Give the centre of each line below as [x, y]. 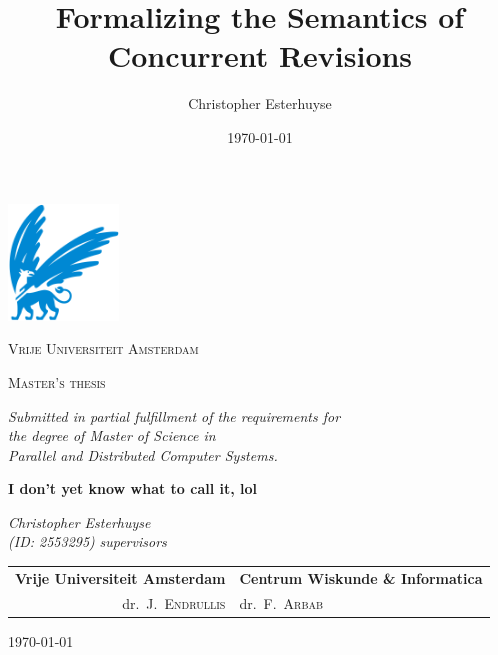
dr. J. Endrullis [174, 602]
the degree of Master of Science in [112, 435]
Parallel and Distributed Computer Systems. [143, 454]
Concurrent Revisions [260, 55]
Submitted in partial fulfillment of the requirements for [174, 415]
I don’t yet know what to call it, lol [133, 488]
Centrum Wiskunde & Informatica [361, 577]
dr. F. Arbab [281, 602]
